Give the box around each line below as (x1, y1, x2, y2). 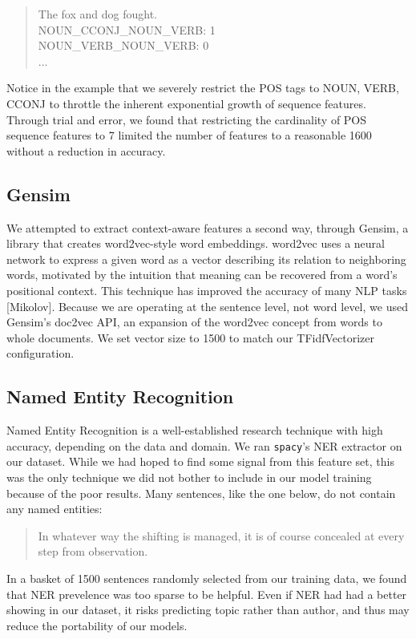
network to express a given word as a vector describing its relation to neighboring (6, 250, 406, 267)
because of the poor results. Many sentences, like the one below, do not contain (6, 484, 396, 501)
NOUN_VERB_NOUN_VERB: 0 (38, 37, 209, 54)
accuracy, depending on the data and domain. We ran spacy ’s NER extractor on (6, 437, 402, 454)
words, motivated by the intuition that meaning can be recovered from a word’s (6, 266, 398, 283)
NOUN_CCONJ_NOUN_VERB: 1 (38, 21, 216, 38)
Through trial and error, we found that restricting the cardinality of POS (6, 111, 367, 127)
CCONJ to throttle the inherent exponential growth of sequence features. (6, 95, 366, 111)
